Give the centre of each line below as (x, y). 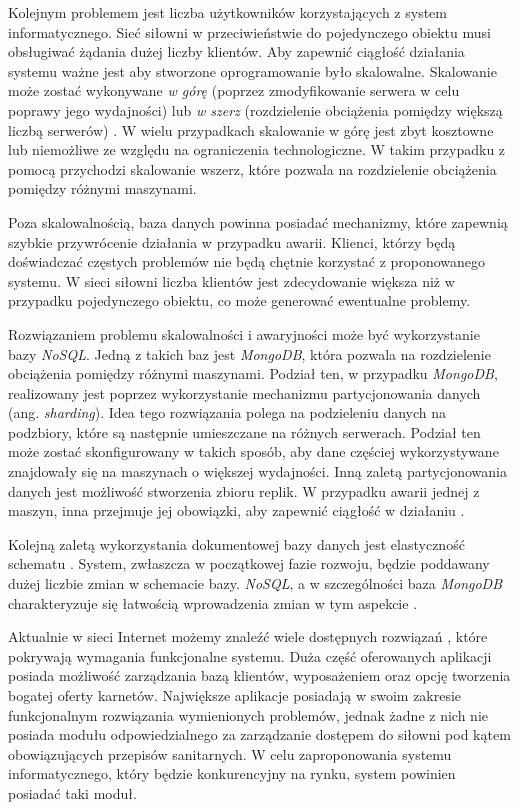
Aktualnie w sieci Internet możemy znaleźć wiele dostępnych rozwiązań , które (248, 636)
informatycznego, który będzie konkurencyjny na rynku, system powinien (232, 773)
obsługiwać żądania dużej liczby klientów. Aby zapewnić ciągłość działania (236, 51)
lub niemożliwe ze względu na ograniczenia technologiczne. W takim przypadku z (257, 149)
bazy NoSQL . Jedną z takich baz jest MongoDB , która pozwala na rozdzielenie (249, 353)
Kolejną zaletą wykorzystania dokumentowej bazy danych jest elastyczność (236, 543)
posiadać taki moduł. (72, 792)
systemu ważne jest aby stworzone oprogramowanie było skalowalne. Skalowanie (252, 70)
